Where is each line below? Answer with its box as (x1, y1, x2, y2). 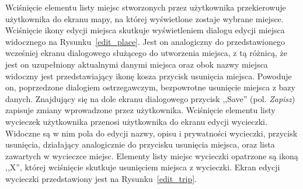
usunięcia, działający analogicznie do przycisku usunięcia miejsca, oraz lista (5, 138, 275, 150)
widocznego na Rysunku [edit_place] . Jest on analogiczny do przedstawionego (5, 35, 285, 47)
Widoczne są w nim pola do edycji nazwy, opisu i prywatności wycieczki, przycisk (5, 127, 298, 139)
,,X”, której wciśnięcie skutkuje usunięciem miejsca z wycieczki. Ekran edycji (5, 161, 280, 173)
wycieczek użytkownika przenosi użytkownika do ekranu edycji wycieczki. (5, 115, 267, 127)
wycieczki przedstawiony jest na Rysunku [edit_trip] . (5, 172, 197, 184)
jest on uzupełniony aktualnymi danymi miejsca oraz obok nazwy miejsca (5, 58, 268, 70)
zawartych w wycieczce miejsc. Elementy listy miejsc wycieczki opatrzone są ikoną (5, 149, 298, 162)
